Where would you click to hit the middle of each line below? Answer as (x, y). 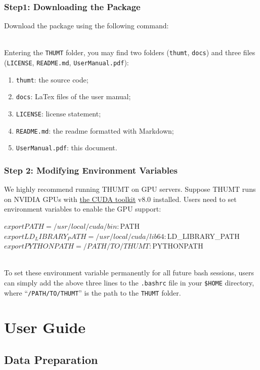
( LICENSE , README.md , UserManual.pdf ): (67, 63)
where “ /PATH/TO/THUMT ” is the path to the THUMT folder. (93, 292)
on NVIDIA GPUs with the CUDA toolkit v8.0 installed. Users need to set (120, 199)
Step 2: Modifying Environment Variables (91, 170)
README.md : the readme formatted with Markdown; (95, 130)
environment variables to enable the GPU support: (83, 209)
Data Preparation (51, 360)
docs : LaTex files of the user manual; (73, 96)
